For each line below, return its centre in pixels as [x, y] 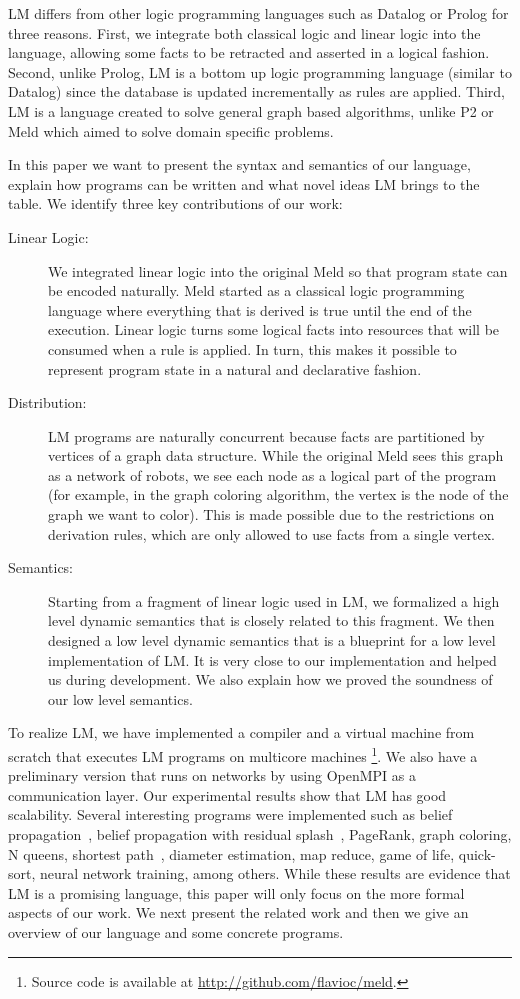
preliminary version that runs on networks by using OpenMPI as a [212, 775]
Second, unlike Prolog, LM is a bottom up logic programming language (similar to [260, 71]
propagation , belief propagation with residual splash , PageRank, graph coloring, [260, 834]
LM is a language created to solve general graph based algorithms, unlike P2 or [251, 110]
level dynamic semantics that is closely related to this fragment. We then [271, 620]
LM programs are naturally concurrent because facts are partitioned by [266, 435]
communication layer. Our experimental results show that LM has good [227, 794]
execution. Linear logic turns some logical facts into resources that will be [274, 329]
